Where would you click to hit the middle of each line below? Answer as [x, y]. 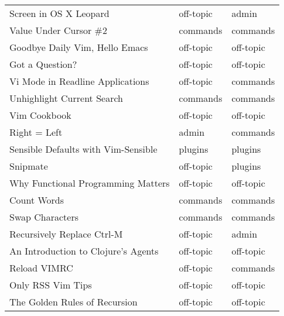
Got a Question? [43, 64]
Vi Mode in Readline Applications [79, 81]
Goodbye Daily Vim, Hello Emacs [79, 47]
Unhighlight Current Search [66, 98]
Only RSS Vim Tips [51, 285]
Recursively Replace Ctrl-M [66, 234]
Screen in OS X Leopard [59, 13]
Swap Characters [44, 217]
